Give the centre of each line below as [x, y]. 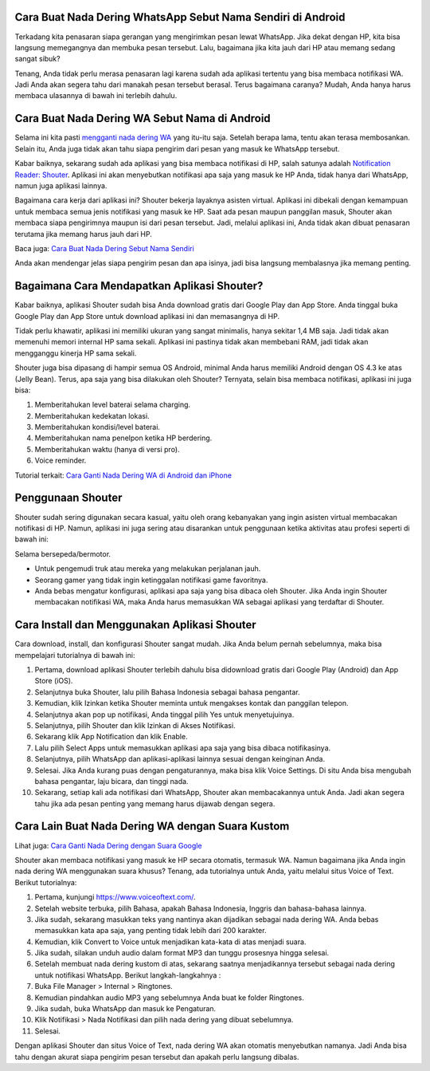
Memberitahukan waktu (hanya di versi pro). [107, 449]
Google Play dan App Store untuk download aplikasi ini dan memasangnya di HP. [147, 316]
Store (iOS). [54, 681]
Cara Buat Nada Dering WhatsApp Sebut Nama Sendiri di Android [180, 17]
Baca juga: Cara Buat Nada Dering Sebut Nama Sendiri [104, 248]
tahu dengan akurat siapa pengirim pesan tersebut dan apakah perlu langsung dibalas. [157, 1057]
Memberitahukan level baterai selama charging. [113, 405]
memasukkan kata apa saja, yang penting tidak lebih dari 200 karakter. [150, 931]
